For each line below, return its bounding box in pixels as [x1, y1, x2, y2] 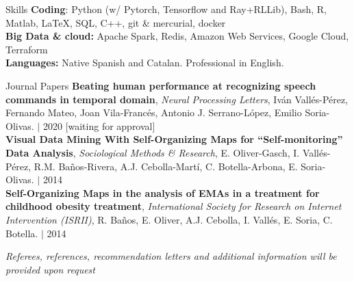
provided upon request [5, 262, 95, 276]
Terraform [5, 42, 48, 56]
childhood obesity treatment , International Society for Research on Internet [5, 199, 342, 213]
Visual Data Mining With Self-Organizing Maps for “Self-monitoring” [5, 132, 343, 146]
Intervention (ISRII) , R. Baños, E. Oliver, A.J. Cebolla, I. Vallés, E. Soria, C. [5, 212, 333, 226]
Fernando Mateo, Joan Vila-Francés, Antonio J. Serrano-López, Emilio [5, 105, 302, 120]
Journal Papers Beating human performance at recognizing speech [5, 78, 316, 92]
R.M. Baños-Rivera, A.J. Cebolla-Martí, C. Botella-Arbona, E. [34, 159, 298, 173]
